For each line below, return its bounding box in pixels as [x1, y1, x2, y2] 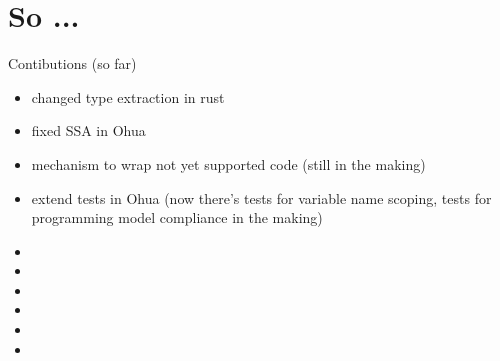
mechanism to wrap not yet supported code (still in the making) [31, 153, 426, 174]
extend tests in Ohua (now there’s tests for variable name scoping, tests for [31, 187, 492, 208]
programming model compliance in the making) [31, 207, 323, 228]
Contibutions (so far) [8, 53, 137, 74]
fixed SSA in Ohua [31, 120, 146, 141]
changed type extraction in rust [31, 86, 225, 107]
